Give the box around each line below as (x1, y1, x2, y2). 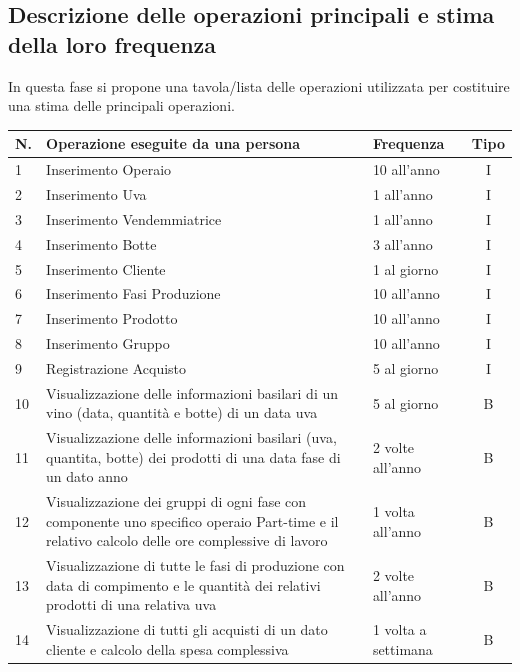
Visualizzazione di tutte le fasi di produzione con (46, 555, 345, 576)
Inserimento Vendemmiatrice (46, 208, 222, 229)
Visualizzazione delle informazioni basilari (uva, (46, 427, 337, 448)
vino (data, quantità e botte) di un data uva (46, 402, 318, 423)
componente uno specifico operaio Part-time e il (46, 510, 339, 531)
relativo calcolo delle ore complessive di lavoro (46, 530, 328, 551)
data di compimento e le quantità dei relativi (46, 574, 321, 595)
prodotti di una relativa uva (46, 594, 217, 615)
